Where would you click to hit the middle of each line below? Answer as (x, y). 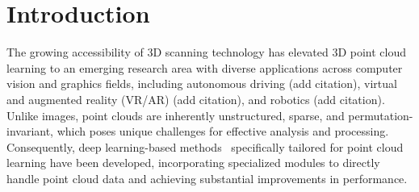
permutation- (381, 115)
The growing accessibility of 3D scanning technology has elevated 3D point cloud (206, 52)
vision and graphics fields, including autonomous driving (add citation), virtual (202, 83)
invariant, (30, 131)
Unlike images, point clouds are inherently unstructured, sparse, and (176, 115)
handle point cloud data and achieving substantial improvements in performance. (207, 178)
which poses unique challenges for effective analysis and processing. (223, 131)
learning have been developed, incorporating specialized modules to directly (193, 163)
